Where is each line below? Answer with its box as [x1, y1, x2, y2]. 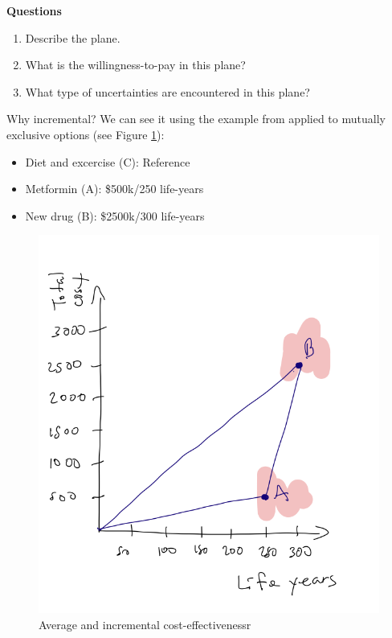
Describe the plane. [25, 29, 120, 46]
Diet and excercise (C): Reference [25, 153, 190, 170]
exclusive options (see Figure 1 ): [6, 126, 165, 142]
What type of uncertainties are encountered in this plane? [25, 83, 310, 100]
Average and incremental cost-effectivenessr [39, 615, 251, 632]
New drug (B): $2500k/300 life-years [25, 207, 205, 224]
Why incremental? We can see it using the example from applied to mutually [6, 110, 386, 127]
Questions [6, 2, 62, 19]
